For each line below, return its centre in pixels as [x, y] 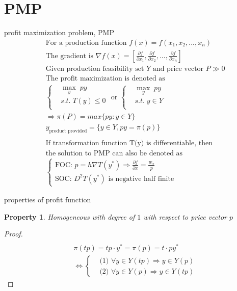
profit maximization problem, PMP [59, 32]
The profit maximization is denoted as [105, 78]
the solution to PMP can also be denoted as [114, 153]
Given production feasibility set [95, 69]
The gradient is [70, 56]
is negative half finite [141, 179]
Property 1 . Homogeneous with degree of [70, 216]
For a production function [86, 43]
